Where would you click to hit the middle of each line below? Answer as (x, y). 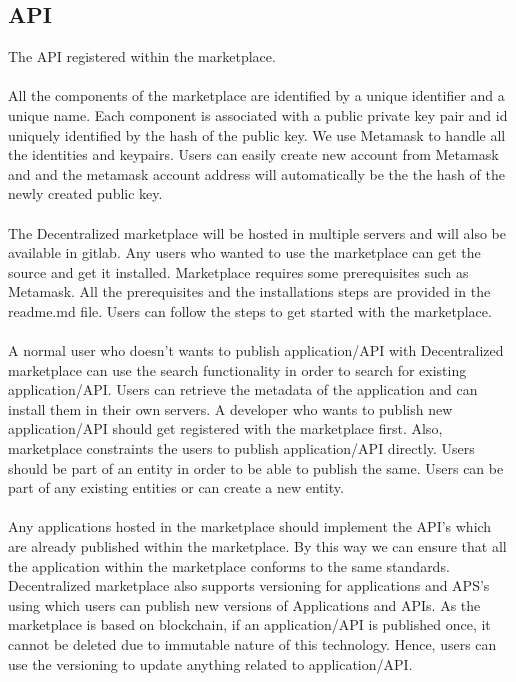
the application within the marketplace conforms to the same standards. (229, 565)
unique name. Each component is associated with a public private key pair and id (258, 114)
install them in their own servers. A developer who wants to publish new (230, 408)
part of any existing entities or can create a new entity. (176, 487)
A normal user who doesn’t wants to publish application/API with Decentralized (256, 350)
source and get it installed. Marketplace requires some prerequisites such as (238, 271)
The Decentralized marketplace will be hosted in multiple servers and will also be (257, 232)
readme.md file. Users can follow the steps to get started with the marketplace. (250, 310)
